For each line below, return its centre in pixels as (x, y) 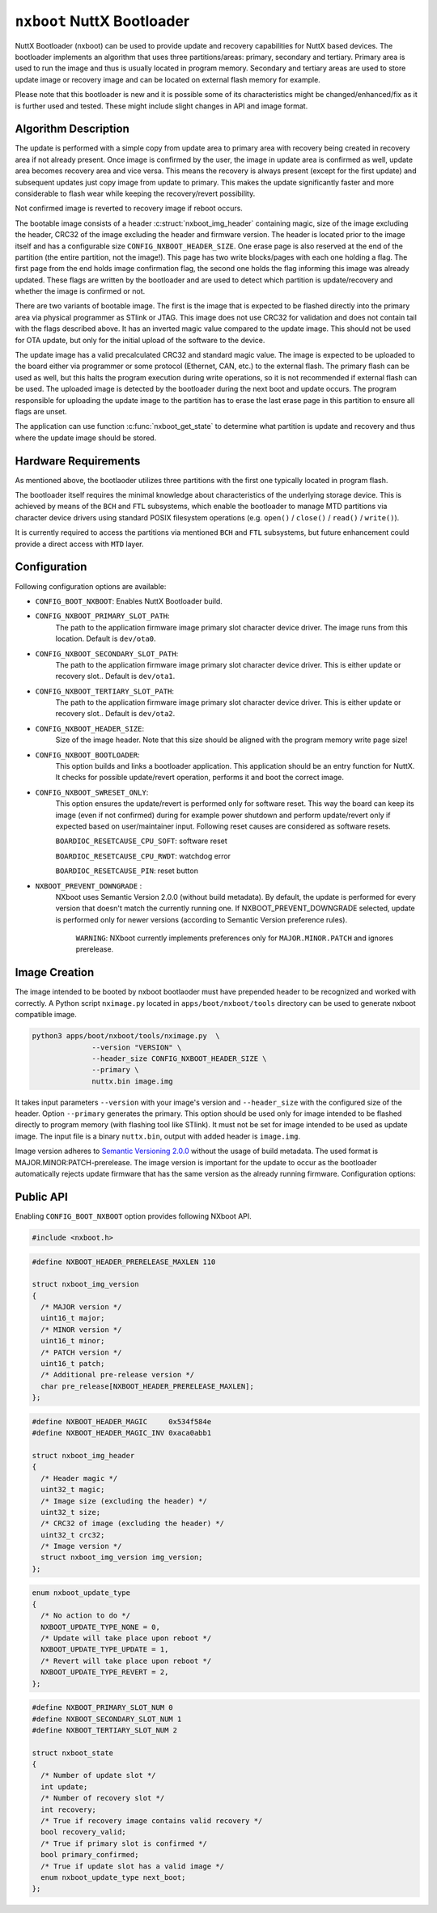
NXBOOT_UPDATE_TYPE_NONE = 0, (101, 1627)
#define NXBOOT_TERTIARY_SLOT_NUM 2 (105, 1730)
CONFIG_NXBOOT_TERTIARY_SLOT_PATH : (104, 691)
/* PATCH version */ (81, 1352)
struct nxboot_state (72, 1753)
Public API (41, 1196)
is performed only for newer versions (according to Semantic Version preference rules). (202, 919)
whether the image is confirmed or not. (80, 291)
